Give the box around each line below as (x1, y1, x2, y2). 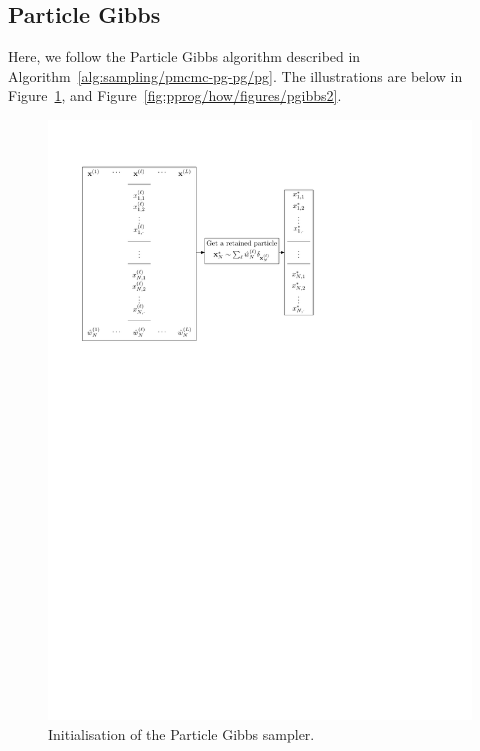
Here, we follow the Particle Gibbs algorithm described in (8, 46, 361, 67)
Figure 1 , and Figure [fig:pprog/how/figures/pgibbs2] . (8, 85, 342, 106)
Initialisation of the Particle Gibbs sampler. (48, 723, 315, 744)
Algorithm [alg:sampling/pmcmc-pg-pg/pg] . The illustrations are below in (8, 65, 463, 86)
